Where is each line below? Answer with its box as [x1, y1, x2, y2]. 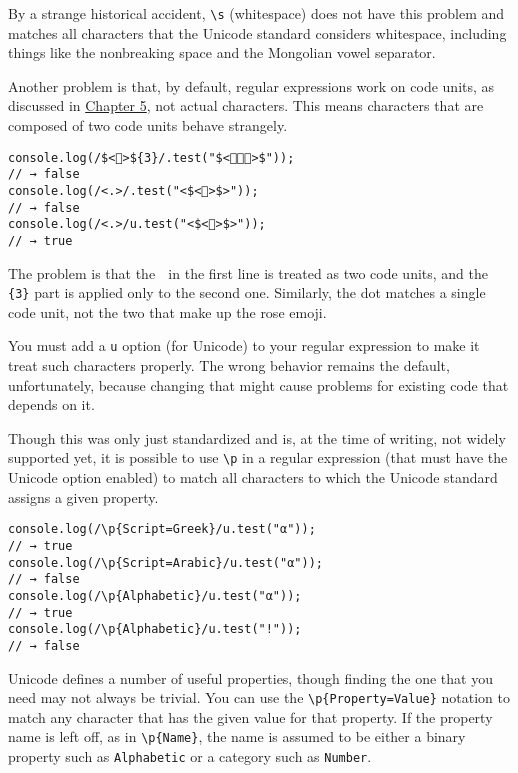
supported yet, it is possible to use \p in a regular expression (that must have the [8, 447, 508, 468]
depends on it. [8, 394, 95, 415]
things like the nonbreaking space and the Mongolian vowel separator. [8, 42, 436, 63]
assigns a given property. [8, 486, 159, 507]
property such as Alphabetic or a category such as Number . [8, 746, 372, 767]
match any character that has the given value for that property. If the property [8, 706, 493, 727]
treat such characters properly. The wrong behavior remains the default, [8, 355, 450, 376]
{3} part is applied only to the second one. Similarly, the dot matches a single [8, 282, 486, 303]
